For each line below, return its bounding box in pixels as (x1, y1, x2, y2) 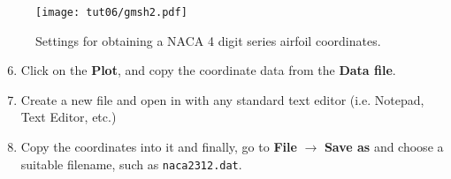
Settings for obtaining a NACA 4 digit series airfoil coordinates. (35, 31, 381, 49)
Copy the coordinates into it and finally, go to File (20, 138, 297, 156)
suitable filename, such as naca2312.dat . (20, 154, 242, 173)
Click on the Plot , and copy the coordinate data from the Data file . (20, 61, 396, 79)
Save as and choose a (324, 138, 444, 156)
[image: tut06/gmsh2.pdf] (35, 6, 187, 19)
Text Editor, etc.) (20, 108, 117, 126)
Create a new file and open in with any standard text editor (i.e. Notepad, (20, 90, 424, 108)
